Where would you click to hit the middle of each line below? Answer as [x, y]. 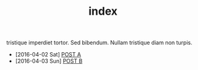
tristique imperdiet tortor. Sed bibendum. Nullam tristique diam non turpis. [99, 43]
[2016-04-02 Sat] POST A [48, 55]
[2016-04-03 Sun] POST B [49, 61]
